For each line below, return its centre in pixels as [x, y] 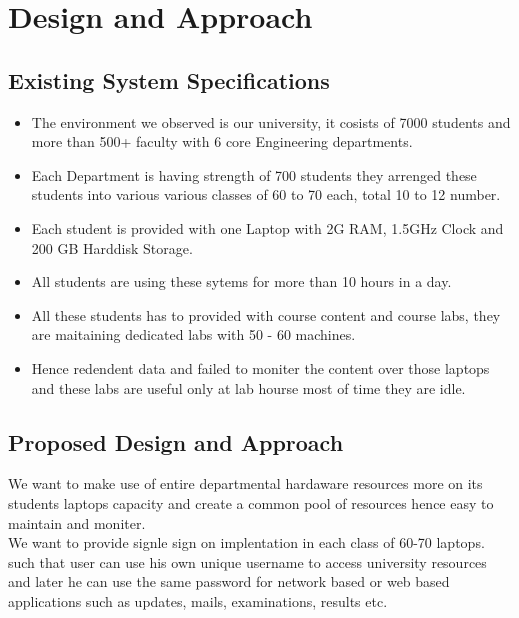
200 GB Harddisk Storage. [112, 247]
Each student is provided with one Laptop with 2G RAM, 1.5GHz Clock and [267, 227]
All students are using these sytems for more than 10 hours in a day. [241, 281]
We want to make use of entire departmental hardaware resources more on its [245, 483]
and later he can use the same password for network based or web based [229, 581]
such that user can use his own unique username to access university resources [247, 561]
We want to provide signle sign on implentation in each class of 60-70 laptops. [246, 542]
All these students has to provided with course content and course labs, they [266, 314]
